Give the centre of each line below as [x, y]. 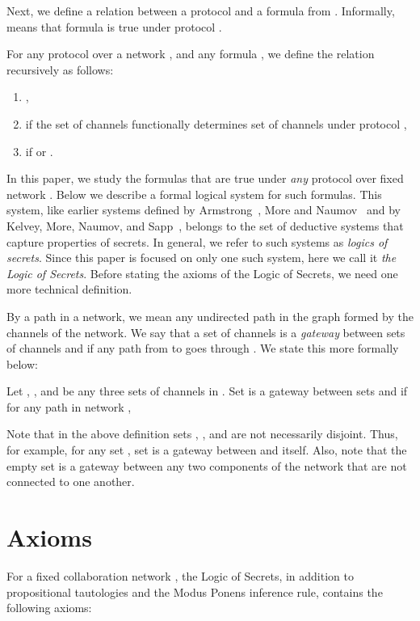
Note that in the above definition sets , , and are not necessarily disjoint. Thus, [202, 434]
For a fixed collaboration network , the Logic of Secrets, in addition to [180, 575]
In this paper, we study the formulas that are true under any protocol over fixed [205, 178]
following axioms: [49, 608]
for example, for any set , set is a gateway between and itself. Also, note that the [207, 450]
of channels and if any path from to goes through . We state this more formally [203, 348]
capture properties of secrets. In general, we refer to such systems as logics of [197, 241]
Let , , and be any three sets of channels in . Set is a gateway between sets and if [207, 391]
